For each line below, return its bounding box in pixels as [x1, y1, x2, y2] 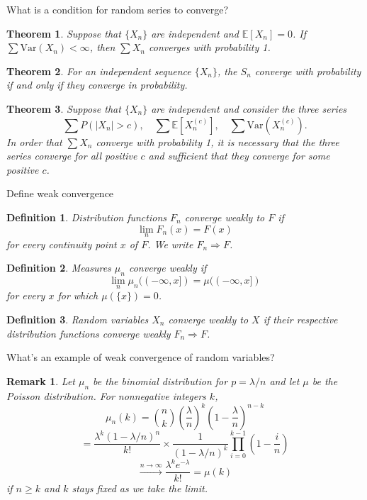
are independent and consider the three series [151, 101, 347, 116]
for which [57, 288, 98, 303]
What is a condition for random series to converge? [6, 2, 229, 16]
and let [269, 373, 300, 388]
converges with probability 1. [149, 40, 271, 55]
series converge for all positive [6, 148, 137, 163]
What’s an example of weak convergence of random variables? [6, 350, 275, 365]
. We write [147, 236, 193, 251]
